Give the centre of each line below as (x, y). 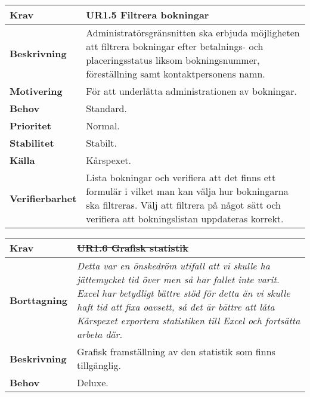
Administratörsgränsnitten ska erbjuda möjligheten (193, 32)
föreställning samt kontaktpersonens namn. (176, 74)
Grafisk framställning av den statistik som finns (176, 351)
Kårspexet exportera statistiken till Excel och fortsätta (189, 320)
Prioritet (30, 125)
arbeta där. (100, 334)
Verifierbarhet (43, 198)
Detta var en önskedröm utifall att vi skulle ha (173, 266)
